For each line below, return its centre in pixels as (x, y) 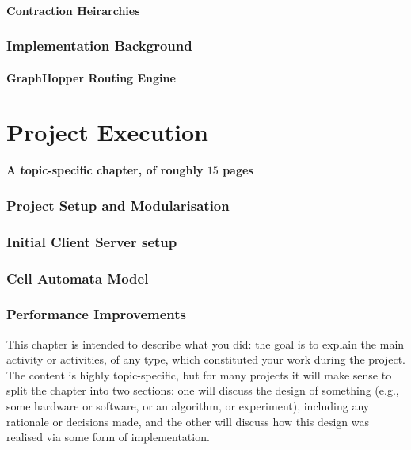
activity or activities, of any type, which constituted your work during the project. (206, 359)
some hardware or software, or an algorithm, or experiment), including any (188, 406)
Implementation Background (99, 46)
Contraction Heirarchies (73, 10)
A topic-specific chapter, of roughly (105, 170)
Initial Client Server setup (92, 241)
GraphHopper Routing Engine (91, 77)
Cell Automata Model (78, 278)
